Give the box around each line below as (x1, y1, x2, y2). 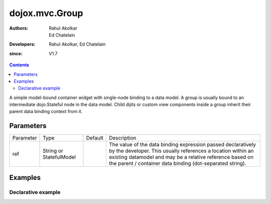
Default (86, 135, 104, 142)
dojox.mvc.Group (9, 8, 83, 19)
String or (43, 147, 64, 154)
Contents (9, 62, 30, 68)
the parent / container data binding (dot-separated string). (108, 160, 246, 167)
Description (108, 135, 137, 142)
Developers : (9, 41, 36, 47)
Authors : (9, 25, 29, 31)
